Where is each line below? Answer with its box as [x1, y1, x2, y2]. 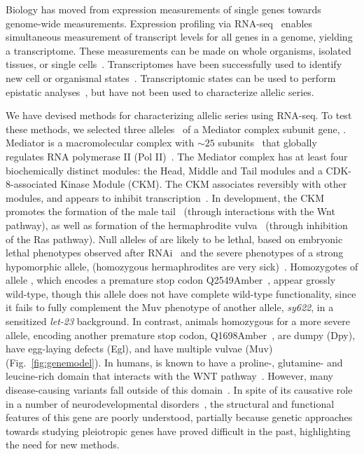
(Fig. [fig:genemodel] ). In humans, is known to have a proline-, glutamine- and [6, 355, 343, 369]
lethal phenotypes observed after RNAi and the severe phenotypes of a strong [6, 245, 344, 260]
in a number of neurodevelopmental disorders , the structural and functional [6, 396, 335, 411]
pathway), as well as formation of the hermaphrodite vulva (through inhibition [6, 217, 348, 232]
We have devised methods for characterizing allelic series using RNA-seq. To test [6, 108, 352, 123]
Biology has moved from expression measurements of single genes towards [6, 2, 321, 16]
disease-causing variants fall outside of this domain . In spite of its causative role [6, 383, 353, 397]
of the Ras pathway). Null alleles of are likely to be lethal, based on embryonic [6, 231, 343, 246]
